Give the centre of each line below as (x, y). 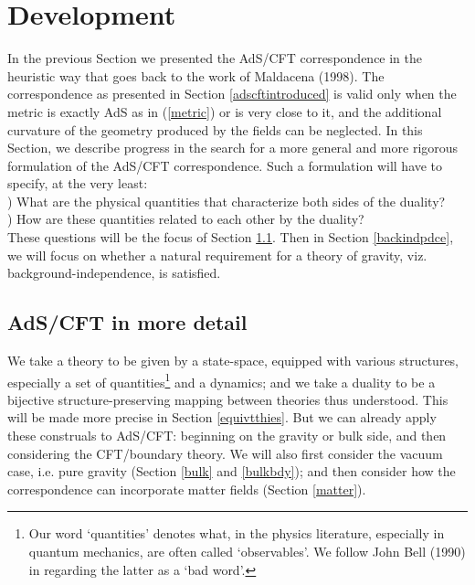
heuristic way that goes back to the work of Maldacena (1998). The (196, 75)
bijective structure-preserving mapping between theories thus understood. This (228, 399)
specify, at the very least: (78, 183)
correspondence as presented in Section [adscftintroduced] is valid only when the (232, 94)
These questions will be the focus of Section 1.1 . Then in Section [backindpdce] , (231, 237)
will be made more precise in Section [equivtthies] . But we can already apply (222, 417)
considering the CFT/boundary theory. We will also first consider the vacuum (225, 453)
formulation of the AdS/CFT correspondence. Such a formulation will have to (225, 165)
